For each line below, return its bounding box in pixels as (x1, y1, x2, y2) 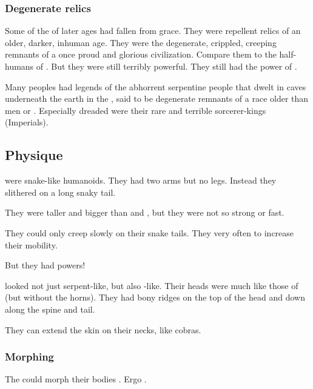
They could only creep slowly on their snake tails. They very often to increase (5, 226, 294, 239)
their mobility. (5, 238, 58, 251)
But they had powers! (5, 259, 86, 271)
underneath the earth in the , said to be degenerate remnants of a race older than (5, 92, 309, 105)
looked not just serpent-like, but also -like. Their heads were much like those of (5, 279, 298, 291)
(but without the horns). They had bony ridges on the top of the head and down (5, 291, 305, 304)
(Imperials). (5, 116, 49, 128)
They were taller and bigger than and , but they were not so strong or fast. (5, 206, 284, 219)
